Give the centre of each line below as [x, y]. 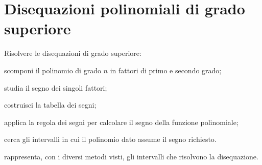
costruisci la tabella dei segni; [50, 105]
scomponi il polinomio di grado [53, 70]
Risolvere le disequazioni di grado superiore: [73, 53]
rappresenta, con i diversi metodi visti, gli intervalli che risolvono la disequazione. [131, 156]
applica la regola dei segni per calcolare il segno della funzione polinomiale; [121, 122]
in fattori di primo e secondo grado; [166, 70]
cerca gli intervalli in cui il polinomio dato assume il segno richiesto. [110, 139]
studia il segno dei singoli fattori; [56, 87]
